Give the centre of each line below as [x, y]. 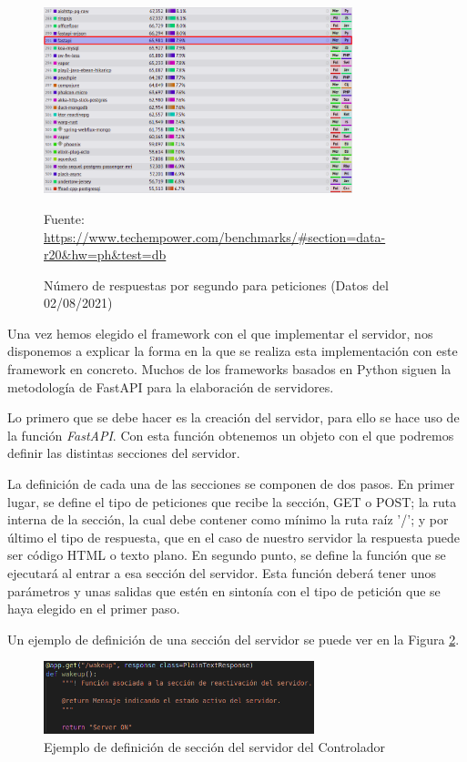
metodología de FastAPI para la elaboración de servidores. [171, 386]
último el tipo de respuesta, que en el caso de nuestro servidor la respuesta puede [233, 537]
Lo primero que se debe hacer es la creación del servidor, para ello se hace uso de [233, 417]
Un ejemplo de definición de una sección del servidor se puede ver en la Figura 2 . [233, 639]
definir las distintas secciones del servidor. [124, 453]
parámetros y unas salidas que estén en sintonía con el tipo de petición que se [224, 590]
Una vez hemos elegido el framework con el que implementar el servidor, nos [220, 333]
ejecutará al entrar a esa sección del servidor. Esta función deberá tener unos [222, 573]
